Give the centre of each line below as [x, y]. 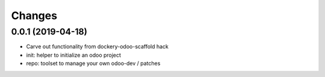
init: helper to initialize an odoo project [74, 55]
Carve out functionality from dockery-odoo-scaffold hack [97, 47]
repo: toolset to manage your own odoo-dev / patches [93, 63]
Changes [34, 16]
